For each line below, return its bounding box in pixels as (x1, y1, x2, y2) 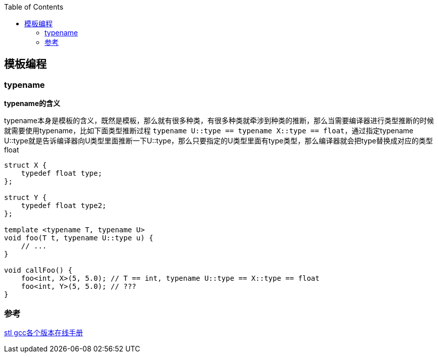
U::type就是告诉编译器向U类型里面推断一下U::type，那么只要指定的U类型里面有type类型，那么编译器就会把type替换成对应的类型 (4, 136, 433, 145)
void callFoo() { (4, 266, 72, 275)
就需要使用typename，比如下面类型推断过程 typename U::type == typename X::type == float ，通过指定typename (4, 126, 414, 135)
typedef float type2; (21, 201, 107, 210)
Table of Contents (4, 3, 64, 11)
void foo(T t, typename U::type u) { (4, 234, 154, 242)
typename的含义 (4, 99, 60, 108)
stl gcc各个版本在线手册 (4, 328, 83, 337)
